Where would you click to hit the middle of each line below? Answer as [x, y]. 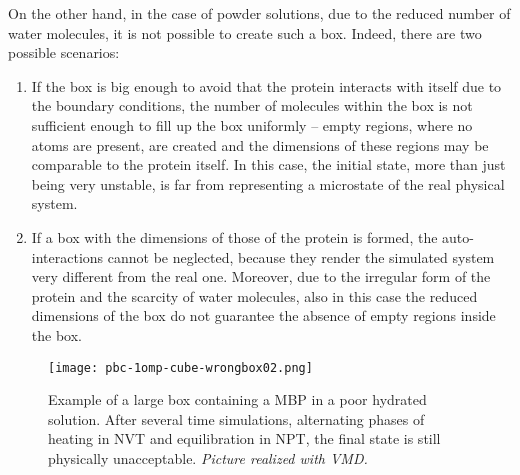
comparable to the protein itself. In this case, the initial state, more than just [268, 164]
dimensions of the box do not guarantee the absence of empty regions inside [263, 315]
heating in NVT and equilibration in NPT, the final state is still [244, 438]
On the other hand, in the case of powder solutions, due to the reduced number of [259, 13]
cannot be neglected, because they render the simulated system [301, 256]
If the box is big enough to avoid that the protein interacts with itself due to [266, 85]
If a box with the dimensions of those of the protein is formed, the [234, 236]
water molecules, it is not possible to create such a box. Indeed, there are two [245, 32]
